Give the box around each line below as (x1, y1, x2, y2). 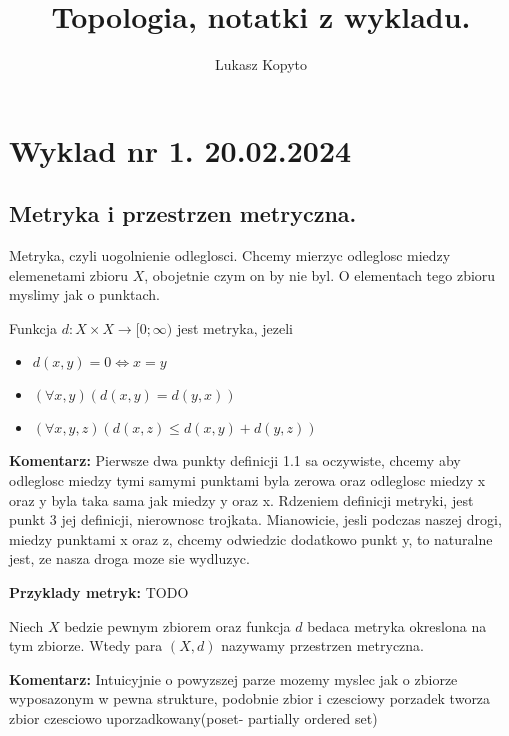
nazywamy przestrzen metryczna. (221, 635, 424, 656)
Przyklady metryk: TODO (9, 582, 189, 603)
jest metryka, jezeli (176, 317, 293, 338)
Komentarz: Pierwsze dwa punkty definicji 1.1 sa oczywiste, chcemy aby (9, 450, 461, 471)
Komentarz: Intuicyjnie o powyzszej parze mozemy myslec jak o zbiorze (9, 668, 458, 689)
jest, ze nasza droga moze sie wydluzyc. (9, 548, 250, 569)
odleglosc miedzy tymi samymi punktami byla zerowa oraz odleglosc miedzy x (9, 470, 486, 491)
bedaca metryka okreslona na (307, 615, 487, 636)
